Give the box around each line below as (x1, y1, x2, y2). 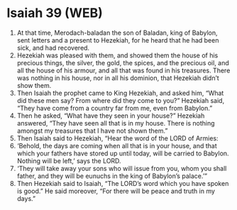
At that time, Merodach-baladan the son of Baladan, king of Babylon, (16, 28, 218, 37)
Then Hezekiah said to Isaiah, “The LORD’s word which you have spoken (16, 179, 229, 187)
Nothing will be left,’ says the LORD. (16, 156, 121, 165)
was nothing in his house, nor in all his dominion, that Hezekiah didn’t (16, 73, 219, 82)
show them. (16, 81, 52, 89)
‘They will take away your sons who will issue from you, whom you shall (16, 164, 227, 172)
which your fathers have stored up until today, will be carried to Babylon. (16, 149, 229, 157)
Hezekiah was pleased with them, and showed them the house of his (16, 51, 219, 60)
